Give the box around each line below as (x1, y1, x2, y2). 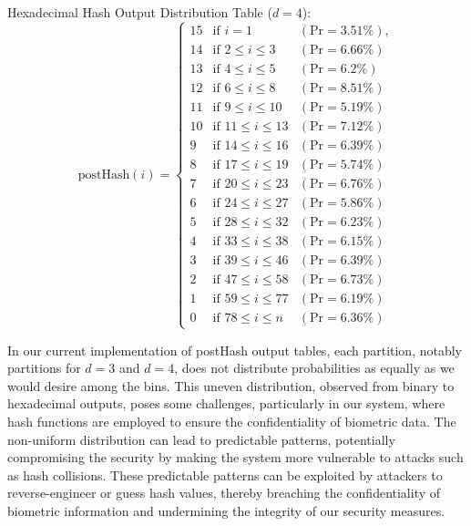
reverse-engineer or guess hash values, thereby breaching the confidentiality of (7, 483, 441, 502)
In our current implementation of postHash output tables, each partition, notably (7, 340, 462, 359)
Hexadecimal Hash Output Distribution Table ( (7, 3, 272, 21)
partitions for (7, 358, 81, 377)
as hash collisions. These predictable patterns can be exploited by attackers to (7, 465, 443, 484)
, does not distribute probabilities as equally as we (174, 358, 455, 377)
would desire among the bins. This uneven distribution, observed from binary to (7, 376, 455, 395)
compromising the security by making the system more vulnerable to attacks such (7, 448, 464, 467)
